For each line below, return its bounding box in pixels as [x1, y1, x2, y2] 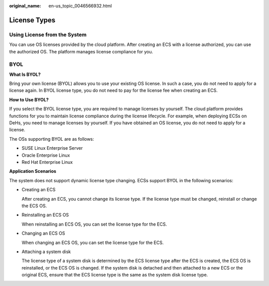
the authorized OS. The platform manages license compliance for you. [9, 48, 153, 54]
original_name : [9, 3, 41, 8]
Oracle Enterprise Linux [21, 152, 70, 158]
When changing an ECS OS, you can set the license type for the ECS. [21, 240, 164, 246]
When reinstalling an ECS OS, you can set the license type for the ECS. [21, 221, 167, 227]
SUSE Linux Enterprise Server [21, 145, 83, 151]
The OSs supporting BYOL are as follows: [9, 136, 94, 142]
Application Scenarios [9, 168, 57, 174]
